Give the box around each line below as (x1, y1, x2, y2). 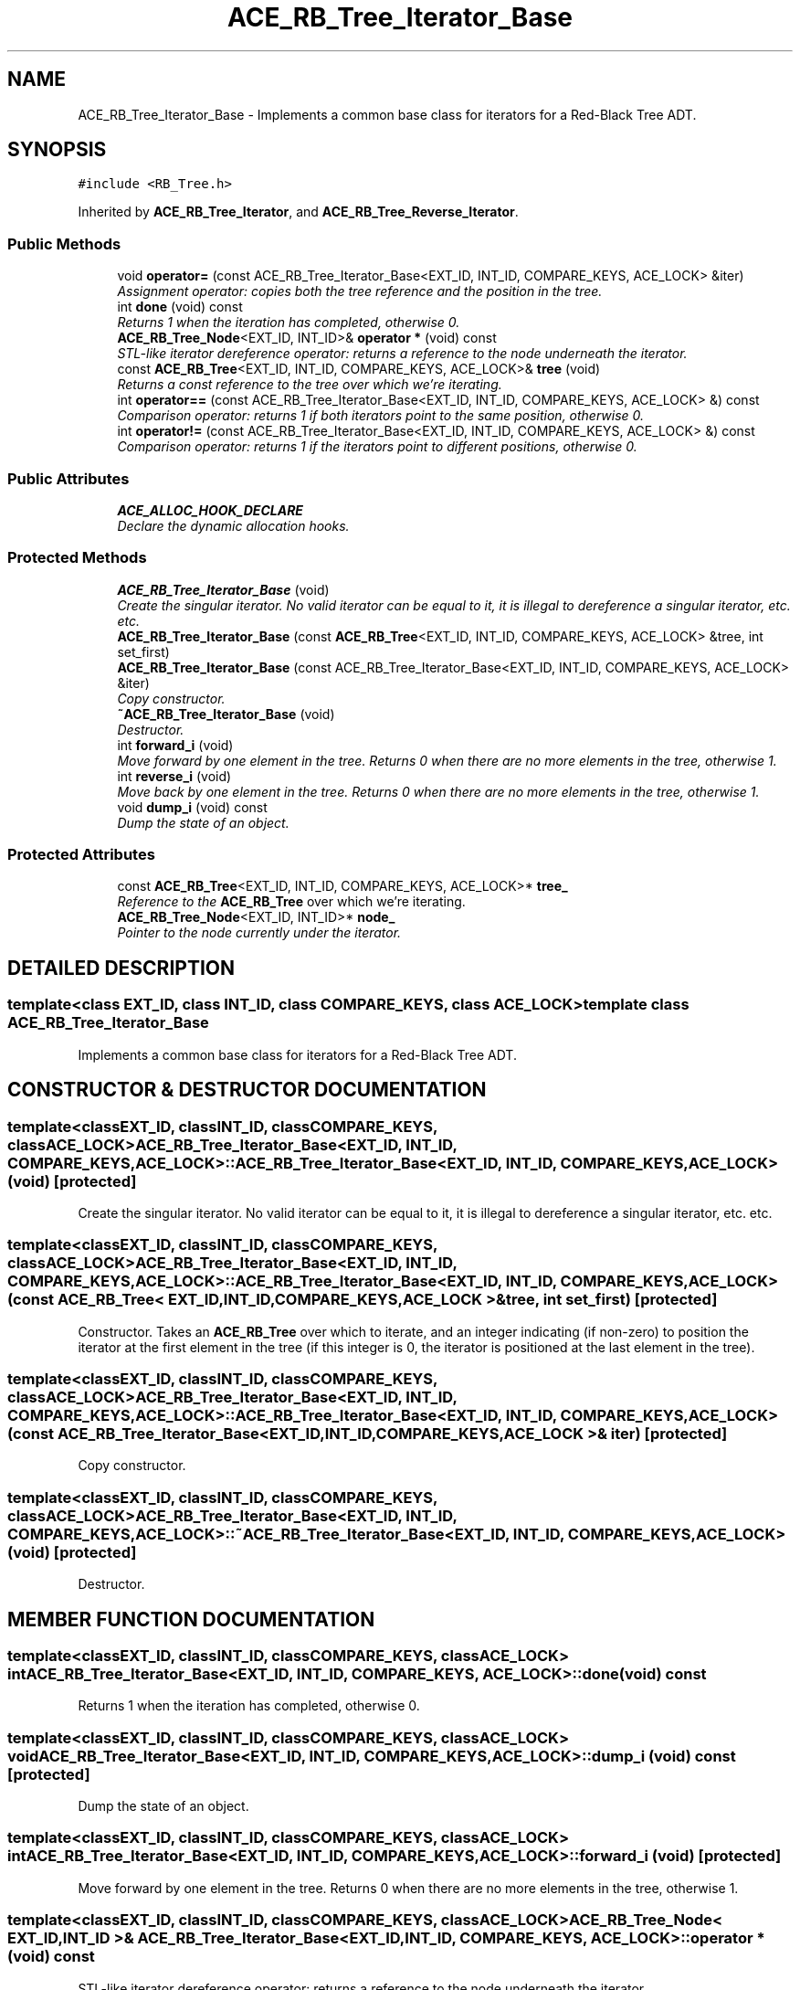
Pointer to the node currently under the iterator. (117, 925, 402, 941)
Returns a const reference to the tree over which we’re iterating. (117, 376, 502, 393)
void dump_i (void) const (117, 799, 268, 815)
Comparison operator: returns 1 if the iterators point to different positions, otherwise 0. (117, 439, 637, 455)
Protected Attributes (7, 845, 155, 864)
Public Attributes (7, 469, 130, 488)
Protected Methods (7, 548, 147, 567)
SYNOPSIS (7, 138, 107, 162)
